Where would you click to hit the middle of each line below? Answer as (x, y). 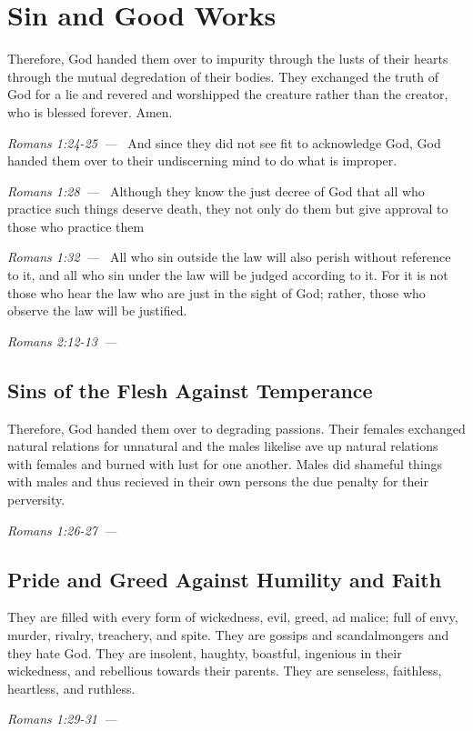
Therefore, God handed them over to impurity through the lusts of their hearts (228, 59)
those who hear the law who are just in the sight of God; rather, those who (216, 292)
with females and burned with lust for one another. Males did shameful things (225, 463)
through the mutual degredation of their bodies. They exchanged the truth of (223, 76)
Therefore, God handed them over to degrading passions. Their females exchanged (236, 428)
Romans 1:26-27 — (62, 530)
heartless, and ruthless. (71, 688)
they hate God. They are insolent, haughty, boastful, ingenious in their (205, 652)
